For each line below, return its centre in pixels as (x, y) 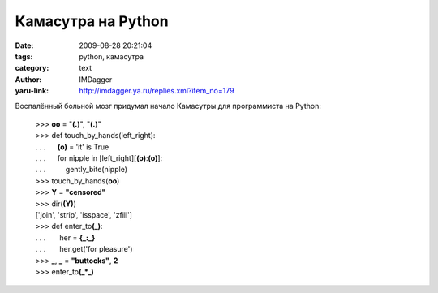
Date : (24, 45)
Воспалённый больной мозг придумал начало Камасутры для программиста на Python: (168, 106)
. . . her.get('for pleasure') (84, 249)
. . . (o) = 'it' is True (72, 147)
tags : (24, 56)
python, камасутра (112, 56)
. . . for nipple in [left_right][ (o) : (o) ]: (99, 158)
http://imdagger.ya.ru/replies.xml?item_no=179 (157, 91)
